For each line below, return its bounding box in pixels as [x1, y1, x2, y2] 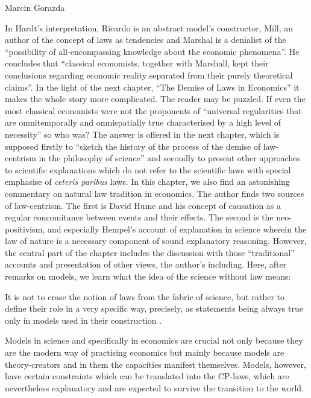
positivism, [5, 222, 45, 235]
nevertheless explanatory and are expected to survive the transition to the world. [5, 381, 304, 394]
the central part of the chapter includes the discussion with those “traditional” [5, 246, 295, 258]
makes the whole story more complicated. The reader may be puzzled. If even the [5, 92, 306, 105]
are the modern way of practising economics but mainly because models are [5, 346, 284, 359]
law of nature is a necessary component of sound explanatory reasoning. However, [5, 234, 307, 247]
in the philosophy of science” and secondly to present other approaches [39, 152, 300, 164]
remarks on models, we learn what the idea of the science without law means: [5, 270, 291, 283]
